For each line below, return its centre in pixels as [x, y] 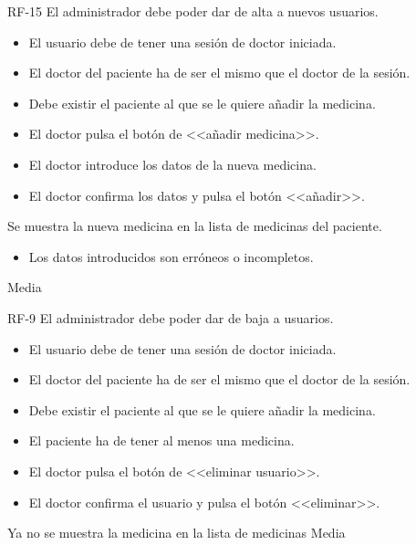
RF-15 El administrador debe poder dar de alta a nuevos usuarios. [193, 11]
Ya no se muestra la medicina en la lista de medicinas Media [177, 533]
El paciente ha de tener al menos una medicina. [161, 440]
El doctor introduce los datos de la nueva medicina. [172, 164]
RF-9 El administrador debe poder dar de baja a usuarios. [171, 317]
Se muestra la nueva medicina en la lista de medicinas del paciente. [195, 226]
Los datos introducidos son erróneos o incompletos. [171, 256]
